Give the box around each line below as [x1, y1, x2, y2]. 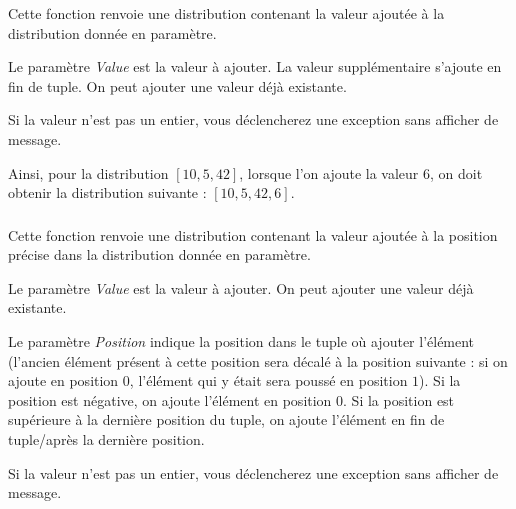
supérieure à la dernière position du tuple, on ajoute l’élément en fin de [8, 409, 445, 430]
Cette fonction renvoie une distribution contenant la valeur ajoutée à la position [8, 224, 498, 245]
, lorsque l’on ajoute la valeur [239, 162, 419, 183]
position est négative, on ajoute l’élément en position [8, 389, 332, 410]
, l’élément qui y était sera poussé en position [129, 370, 408, 391]
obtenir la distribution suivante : [8, 182, 207, 203]
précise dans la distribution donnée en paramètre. [8, 244, 311, 265]
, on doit [430, 162, 483, 183]
